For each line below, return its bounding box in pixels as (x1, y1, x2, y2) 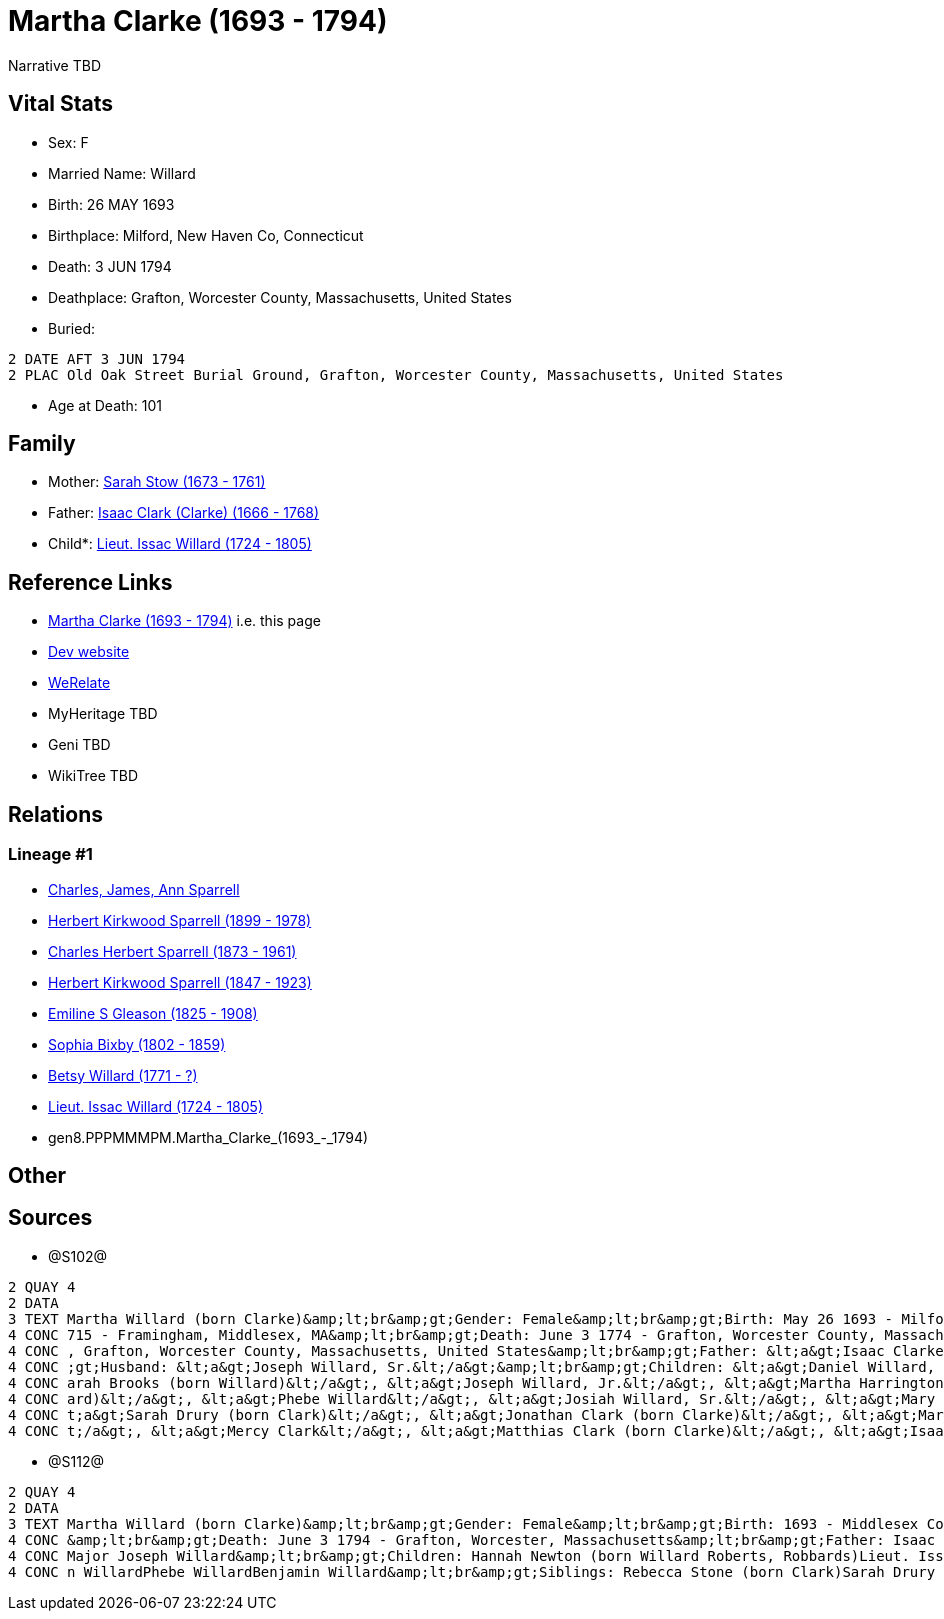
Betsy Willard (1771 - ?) (48, 1066, 198, 1084)
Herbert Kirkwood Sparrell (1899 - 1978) (48, 911, 312, 929)
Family (8, 431, 76, 457)
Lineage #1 (8, 844, 93, 865)
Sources (8, 1205, 93, 1231)
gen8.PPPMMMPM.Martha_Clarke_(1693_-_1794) (48, 1128, 369, 1146)
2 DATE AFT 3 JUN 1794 (8, 350, 186, 367)
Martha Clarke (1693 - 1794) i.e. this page (48, 612, 321, 630)
